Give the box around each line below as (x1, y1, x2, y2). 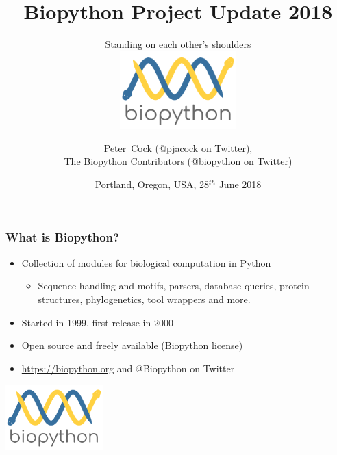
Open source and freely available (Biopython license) (21, 338, 243, 352)
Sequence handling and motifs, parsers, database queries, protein (38, 278, 310, 293)
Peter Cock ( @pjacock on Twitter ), (103, 140, 253, 155)
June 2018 (219, 177, 262, 191)
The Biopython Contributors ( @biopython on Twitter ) (64, 154, 292, 168)
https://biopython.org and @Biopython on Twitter (21, 361, 235, 375)
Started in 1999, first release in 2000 (21, 315, 173, 329)
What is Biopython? (5, 229, 119, 246)
